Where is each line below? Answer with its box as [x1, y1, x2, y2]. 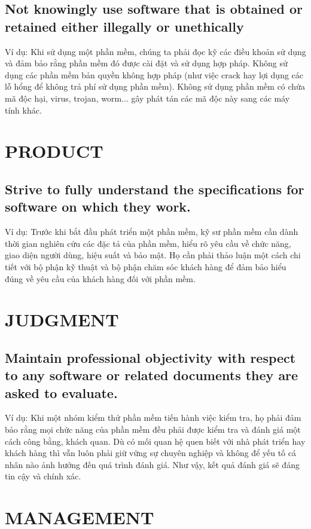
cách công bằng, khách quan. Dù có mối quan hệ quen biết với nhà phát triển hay [5, 435, 306, 447]
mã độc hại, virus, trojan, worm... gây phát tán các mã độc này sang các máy [5, 91, 290, 104]
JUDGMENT [5, 307, 119, 332]
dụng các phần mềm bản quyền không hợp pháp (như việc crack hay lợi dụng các [5, 68, 304, 81]
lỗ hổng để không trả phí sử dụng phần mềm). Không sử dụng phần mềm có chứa [5, 80, 305, 93]
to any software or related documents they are [5, 366, 298, 384]
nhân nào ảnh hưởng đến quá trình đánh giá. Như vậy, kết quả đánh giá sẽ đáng [5, 458, 300, 470]
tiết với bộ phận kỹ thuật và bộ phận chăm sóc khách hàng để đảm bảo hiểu [5, 260, 286, 273]
